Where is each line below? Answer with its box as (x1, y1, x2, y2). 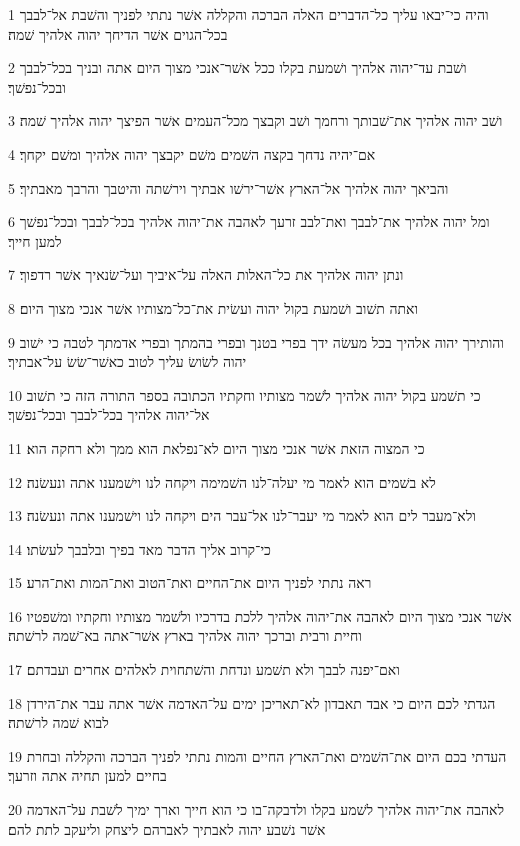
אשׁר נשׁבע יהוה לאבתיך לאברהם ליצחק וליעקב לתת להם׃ (8, 818, 326, 839)
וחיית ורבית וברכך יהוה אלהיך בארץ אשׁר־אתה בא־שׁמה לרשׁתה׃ (8, 625, 362, 646)
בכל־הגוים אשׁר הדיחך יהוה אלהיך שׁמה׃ (8, 23, 228, 44)
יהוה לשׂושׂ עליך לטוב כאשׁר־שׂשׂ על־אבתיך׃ (8, 351, 247, 372)
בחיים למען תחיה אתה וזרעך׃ (8, 765, 167, 786)
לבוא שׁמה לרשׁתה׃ (8, 712, 109, 733)
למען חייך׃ (8, 230, 62, 251)
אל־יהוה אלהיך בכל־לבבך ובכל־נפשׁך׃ (8, 404, 210, 425)
